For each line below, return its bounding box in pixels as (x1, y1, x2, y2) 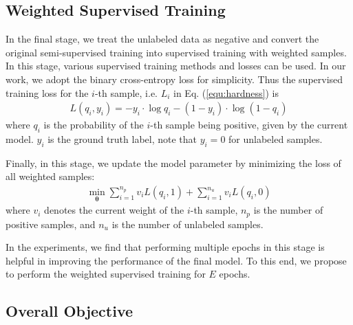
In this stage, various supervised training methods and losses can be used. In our (6, 58, 346, 73)
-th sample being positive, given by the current (150, 117, 348, 132)
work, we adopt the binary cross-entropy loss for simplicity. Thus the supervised (6, 71, 343, 86)
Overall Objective (6, 300, 133, 322)
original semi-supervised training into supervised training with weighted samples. (6, 45, 347, 59)
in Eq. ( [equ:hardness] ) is (173, 85, 279, 100)
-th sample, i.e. (94, 85, 158, 100)
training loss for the (6, 85, 89, 100)
